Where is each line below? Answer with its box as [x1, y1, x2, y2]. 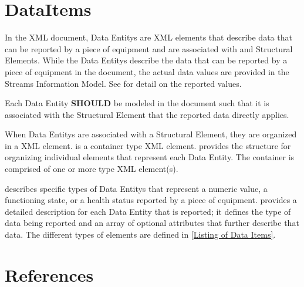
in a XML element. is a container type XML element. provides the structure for [5, 139, 291, 151]
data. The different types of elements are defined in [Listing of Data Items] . [5, 228, 276, 241]
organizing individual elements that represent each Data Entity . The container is [5, 151, 295, 163]
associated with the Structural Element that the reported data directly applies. [5, 108, 289, 120]
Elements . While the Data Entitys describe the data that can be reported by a [5, 54, 288, 66]
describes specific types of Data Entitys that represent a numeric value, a [5, 182, 268, 194]
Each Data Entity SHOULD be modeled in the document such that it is [5, 97, 269, 109]
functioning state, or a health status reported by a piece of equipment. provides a [5, 194, 297, 206]
